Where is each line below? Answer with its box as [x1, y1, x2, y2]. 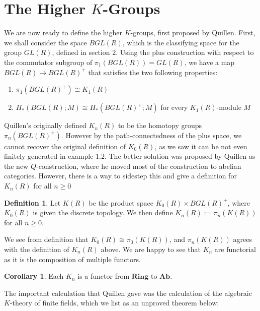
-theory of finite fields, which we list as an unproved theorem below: [10, 297, 219, 308]
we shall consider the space [4, 37, 87, 47]
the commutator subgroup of [4, 56, 93, 67]
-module [216, 102, 241, 112]
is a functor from [77, 271, 130, 281]
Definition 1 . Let [4, 197, 61, 208]
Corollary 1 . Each [4, 271, 64, 281]
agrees [233, 234, 252, 244]
